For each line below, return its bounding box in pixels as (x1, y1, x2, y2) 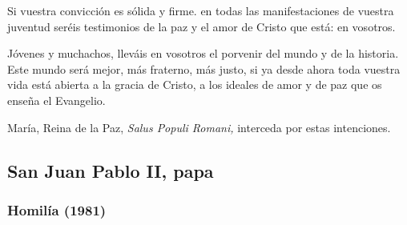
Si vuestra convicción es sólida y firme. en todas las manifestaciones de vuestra (7, 2, 394, 18)
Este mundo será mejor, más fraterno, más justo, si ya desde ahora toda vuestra (7, 60, 401, 77)
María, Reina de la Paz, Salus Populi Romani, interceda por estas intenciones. (7, 119, 391, 135)
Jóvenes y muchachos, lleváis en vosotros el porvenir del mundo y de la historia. (7, 45, 399, 62)
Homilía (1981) (7, 199, 107, 219)
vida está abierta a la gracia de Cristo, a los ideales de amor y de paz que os (7, 76, 382, 93)
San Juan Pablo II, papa (7, 158, 214, 183)
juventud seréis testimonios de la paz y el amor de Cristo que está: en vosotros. (7, 18, 396, 34)
